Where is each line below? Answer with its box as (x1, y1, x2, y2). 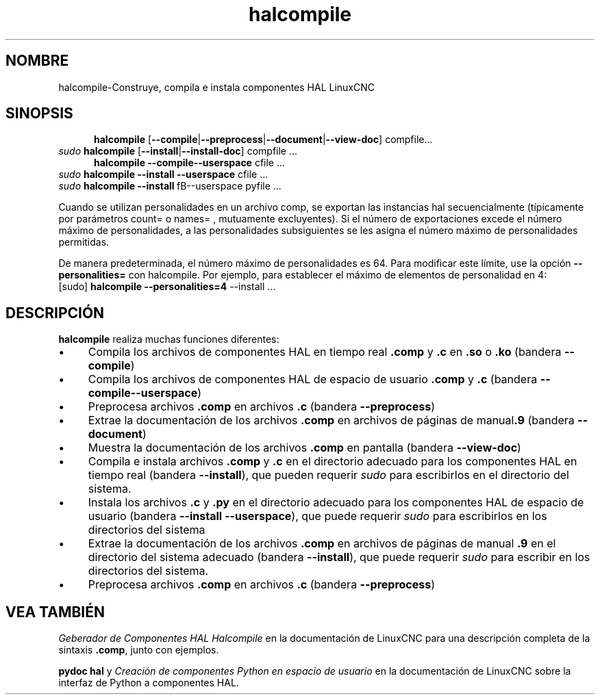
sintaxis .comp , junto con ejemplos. (58, 644, 219, 656)
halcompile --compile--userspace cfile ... (94, 157, 286, 169)
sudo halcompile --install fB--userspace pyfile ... (58, 180, 282, 192)
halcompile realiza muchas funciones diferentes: (58, 333, 279, 346)
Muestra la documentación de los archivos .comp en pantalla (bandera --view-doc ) (88, 441, 521, 455)
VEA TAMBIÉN (5, 603, 105, 621)
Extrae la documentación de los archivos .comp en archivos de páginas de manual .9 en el (88, 536, 556, 551)
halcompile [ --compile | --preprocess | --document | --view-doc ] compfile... (94, 133, 433, 146)
